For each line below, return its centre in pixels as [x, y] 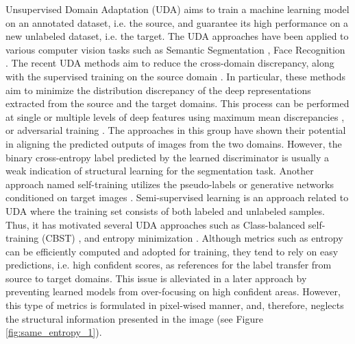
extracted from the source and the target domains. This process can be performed [177, 103]
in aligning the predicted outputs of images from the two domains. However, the [174, 143]
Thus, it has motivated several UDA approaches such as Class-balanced [156, 224]
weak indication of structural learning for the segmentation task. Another [160, 171]
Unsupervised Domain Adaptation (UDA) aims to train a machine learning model [177, 9]
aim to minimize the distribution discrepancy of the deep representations [158, 90]
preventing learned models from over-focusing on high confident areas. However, [173, 291]
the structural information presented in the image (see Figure [134, 318]
